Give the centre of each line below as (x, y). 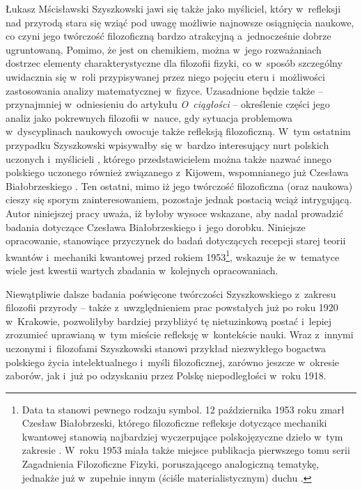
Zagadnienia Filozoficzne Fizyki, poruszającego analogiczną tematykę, (171, 464)
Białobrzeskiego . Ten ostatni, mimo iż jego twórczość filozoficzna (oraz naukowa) (179, 185)
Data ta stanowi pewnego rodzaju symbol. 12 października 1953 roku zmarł (183, 409)
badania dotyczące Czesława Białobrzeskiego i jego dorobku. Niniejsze (156, 227)
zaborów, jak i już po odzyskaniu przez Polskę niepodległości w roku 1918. (166, 376)
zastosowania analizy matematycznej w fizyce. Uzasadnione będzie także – (164, 90)
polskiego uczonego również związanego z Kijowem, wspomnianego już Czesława (177, 172)
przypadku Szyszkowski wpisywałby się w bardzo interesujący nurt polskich (167, 144)
